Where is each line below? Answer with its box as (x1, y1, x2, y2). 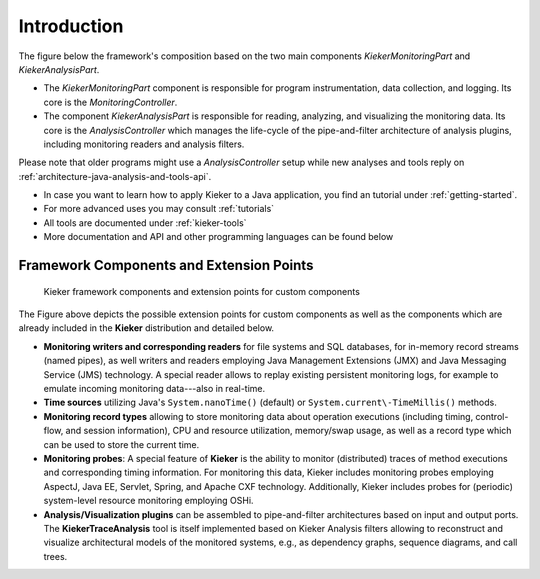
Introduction (18, 15, 124, 37)
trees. (43, 550, 68, 562)
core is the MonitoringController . (43, 96, 178, 108)
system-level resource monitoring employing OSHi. (43, 495, 254, 507)
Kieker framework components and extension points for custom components (43, 285, 360, 297)
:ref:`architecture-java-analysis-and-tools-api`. (18, 170, 212, 182)
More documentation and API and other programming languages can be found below (43, 231, 394, 243)
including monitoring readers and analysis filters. (43, 138, 245, 150)
